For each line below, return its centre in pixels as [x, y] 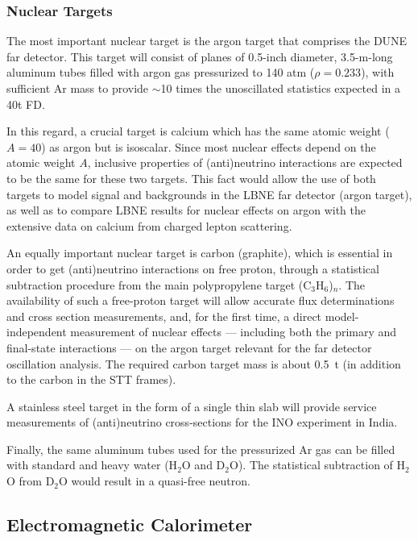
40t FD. [26, 104]
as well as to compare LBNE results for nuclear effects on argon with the [186, 210]
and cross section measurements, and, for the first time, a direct [164, 316]
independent [37, 332]
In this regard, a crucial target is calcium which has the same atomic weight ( [198, 131]
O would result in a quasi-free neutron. [155, 481]
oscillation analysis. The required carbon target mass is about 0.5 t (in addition [204, 363]
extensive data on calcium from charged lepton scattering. [149, 225]
